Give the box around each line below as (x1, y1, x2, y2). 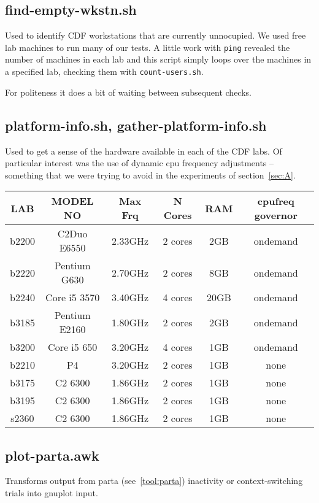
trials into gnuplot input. (5, 486, 98, 499)
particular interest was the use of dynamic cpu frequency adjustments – (5, 156, 274, 169)
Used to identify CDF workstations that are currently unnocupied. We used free (5, 29, 306, 42)
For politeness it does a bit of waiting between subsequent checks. (5, 85, 252, 98)
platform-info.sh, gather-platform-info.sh (5, 115, 267, 134)
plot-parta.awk (5, 445, 99, 464)
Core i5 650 (48, 340, 98, 355)
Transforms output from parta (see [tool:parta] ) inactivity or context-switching (5, 474, 303, 487)
